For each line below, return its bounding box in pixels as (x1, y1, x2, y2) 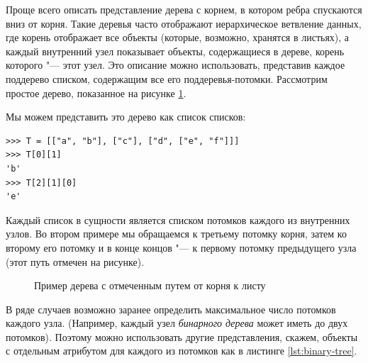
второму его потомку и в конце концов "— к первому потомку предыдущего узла (6, 240, 357, 255)
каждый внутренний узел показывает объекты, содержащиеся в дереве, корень (6, 43, 345, 58)
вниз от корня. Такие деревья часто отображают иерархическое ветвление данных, (6, 16, 362, 30)
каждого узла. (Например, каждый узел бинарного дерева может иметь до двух (6, 315, 348, 330)
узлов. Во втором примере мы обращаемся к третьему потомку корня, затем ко (6, 226, 347, 241)
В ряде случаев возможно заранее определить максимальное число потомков (6, 301, 336, 316)
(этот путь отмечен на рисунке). (6, 254, 145, 269)
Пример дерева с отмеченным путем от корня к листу (34, 278, 266, 293)
